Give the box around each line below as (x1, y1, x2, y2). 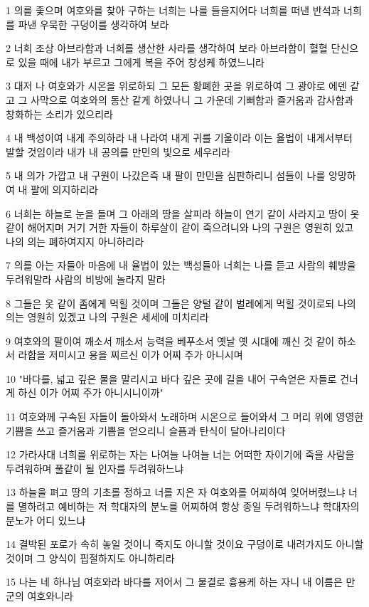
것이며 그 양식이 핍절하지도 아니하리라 (6, 550, 175, 565)
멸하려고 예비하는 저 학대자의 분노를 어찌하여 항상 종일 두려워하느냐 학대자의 (18, 499, 360, 514)
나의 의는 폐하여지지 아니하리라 (6, 233, 144, 248)
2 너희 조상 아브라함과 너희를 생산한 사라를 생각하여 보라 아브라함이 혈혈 (6, 41, 328, 56)
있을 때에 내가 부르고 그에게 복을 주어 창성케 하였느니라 (18, 54, 264, 69)
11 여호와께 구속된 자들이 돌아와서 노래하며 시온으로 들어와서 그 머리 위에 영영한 (6, 409, 364, 424)
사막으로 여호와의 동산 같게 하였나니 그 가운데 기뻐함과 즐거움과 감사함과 (31, 92, 354, 107)
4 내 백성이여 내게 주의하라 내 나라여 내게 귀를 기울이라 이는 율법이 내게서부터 (6, 130, 353, 145)
